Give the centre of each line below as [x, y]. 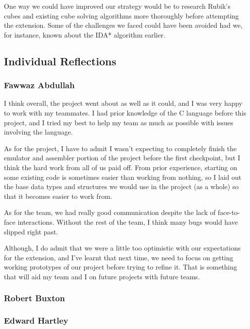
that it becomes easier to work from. [58, 196]
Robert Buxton [35, 298]
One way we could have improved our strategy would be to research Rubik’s [117, 6]
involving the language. [38, 132]
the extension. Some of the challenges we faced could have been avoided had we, [123, 25]
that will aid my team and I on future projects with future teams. [102, 276]
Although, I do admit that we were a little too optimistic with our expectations [122, 248]
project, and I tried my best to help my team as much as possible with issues [119, 122]
